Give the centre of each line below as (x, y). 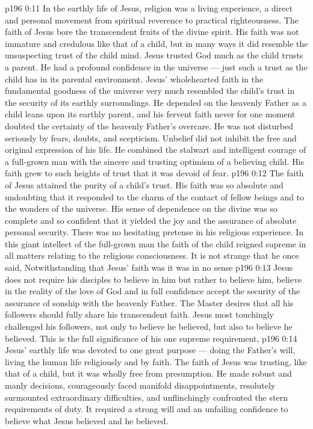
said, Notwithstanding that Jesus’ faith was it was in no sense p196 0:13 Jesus (149, 267)
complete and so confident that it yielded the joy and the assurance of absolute (151, 220)
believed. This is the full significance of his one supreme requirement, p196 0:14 (151, 338)
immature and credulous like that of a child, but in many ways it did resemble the (156, 43)
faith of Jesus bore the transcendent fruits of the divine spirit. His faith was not (152, 32)
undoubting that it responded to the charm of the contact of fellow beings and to (155, 196)
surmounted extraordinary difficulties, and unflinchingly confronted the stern (146, 397)
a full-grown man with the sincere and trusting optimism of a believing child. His (155, 161)
